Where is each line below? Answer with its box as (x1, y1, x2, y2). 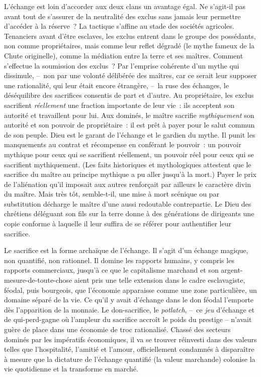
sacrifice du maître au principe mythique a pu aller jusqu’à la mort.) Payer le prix (4, 169, 256, 179)
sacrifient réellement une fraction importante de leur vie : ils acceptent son (4, 99, 234, 110)
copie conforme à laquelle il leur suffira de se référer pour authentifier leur (4, 218, 232, 229)
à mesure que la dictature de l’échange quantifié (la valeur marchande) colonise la (4, 353, 255, 364)
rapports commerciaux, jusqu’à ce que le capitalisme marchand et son (4, 265, 219, 275)
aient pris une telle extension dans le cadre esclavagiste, (74, 275, 245, 285)
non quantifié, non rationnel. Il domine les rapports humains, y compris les (4, 255, 234, 265)
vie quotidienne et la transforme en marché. (4, 363, 138, 374)
